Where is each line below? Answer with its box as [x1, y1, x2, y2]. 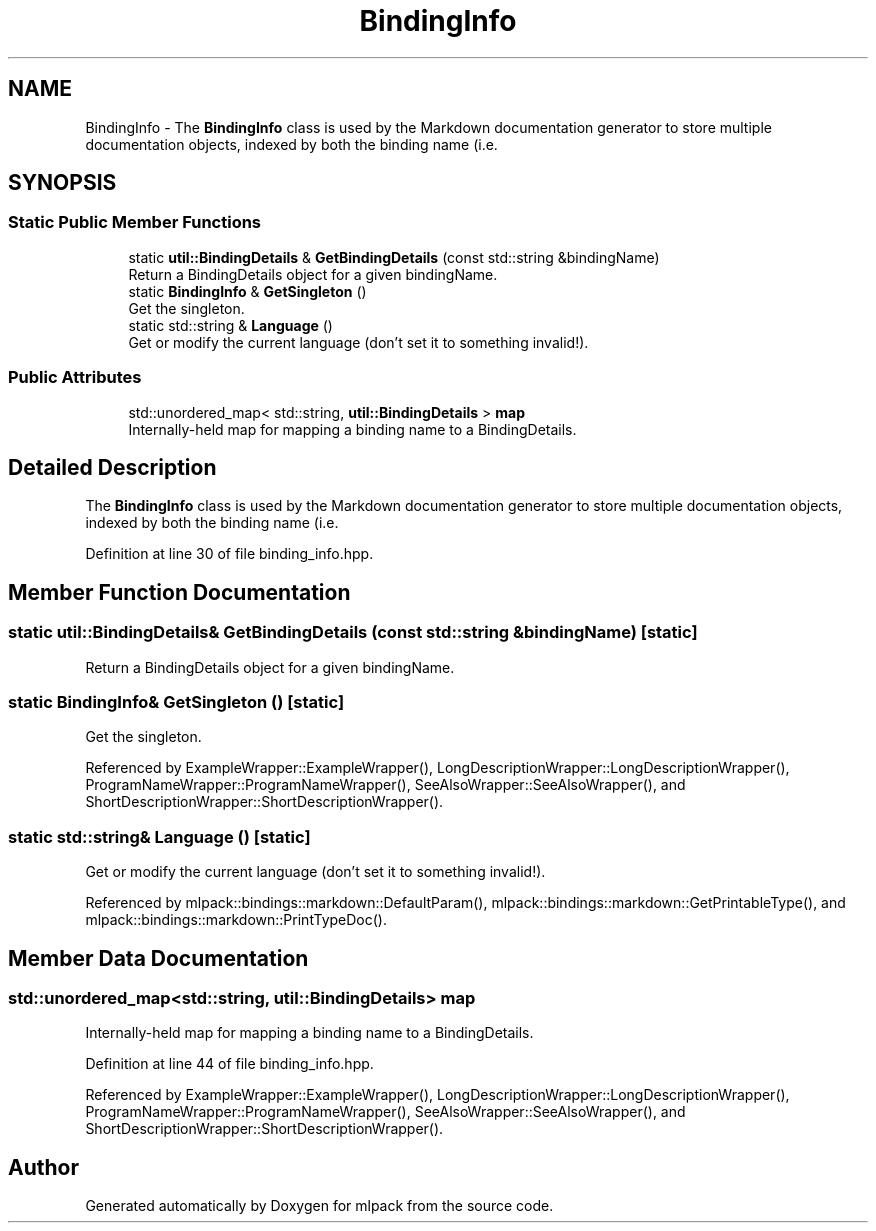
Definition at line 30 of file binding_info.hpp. [85, 545, 374, 563]
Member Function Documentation [8, 579, 351, 605]
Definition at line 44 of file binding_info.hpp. [85, 1055, 374, 1073]
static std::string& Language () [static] [8, 826, 311, 847]
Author [8, 1154, 79, 1180]
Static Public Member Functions [8, 212, 262, 233]
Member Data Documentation [8, 945, 309, 971]
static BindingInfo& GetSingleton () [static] [8, 692, 345, 712]
